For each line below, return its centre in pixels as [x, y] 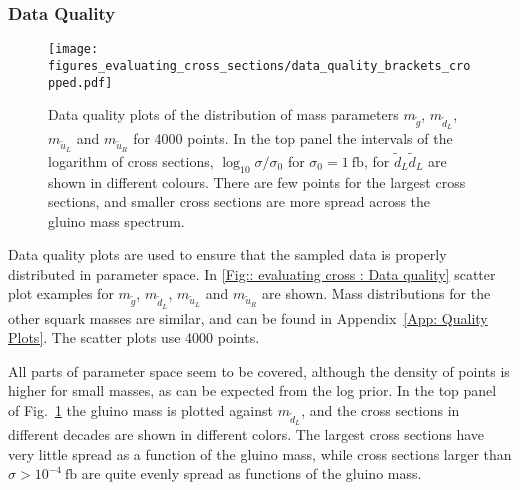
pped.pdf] [80, 82]
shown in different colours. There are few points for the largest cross [257, 181]
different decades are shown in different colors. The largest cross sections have [246, 434]
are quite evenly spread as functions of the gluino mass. [251, 473]
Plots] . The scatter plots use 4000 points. [134, 337]
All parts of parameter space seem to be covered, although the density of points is [259, 370]
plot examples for [61, 293]
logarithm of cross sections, [131, 160]
